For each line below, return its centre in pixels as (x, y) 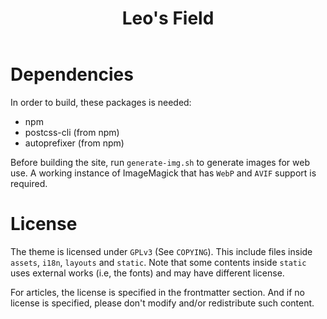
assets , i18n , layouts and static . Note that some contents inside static (158, 262)
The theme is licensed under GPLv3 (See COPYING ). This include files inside (161, 251)
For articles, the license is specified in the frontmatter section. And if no (157, 292)
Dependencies (72, 74)
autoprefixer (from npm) (74, 143)
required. (29, 183)
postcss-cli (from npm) (72, 132)
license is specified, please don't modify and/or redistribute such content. (162, 303)
